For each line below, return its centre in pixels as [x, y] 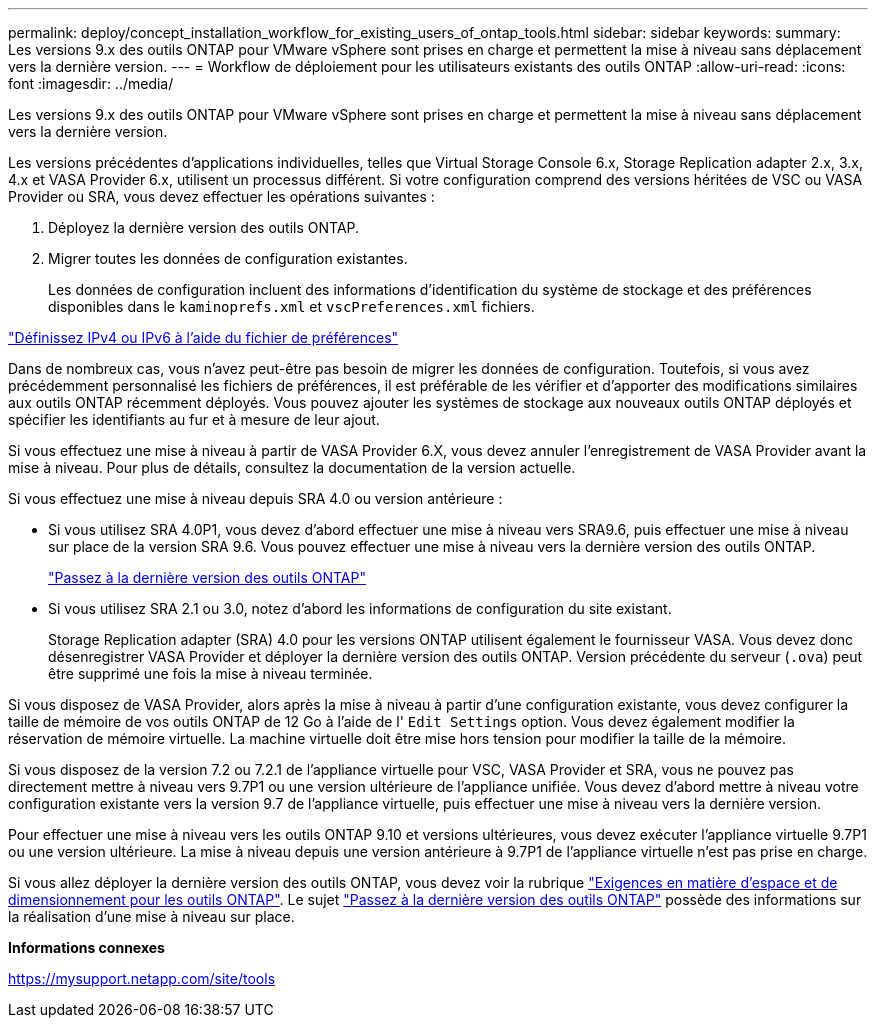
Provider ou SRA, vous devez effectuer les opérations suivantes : [221, 196]
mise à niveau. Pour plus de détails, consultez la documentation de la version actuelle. [292, 467]
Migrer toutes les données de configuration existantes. [228, 258]
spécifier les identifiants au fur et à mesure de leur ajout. [194, 419]
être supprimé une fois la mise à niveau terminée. [210, 673]
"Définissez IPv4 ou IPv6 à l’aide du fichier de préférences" [203, 337]
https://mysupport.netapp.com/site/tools [142, 978]
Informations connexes [86, 947]
